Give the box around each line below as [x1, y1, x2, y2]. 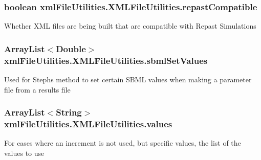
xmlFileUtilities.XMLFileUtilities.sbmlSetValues [4, 54, 208, 66]
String [56, 106, 82, 119]
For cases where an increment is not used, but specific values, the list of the [4, 138, 241, 148]
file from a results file [4, 84, 71, 95]
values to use [4, 147, 45, 158]
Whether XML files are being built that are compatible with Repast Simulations [4, 20, 256, 31]
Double [56, 42, 86, 55]
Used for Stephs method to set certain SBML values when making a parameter [4, 74, 252, 84]
